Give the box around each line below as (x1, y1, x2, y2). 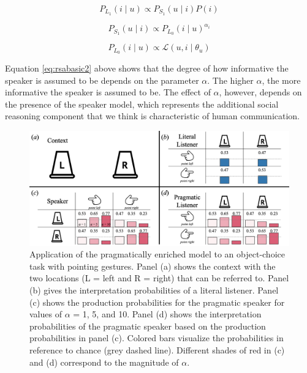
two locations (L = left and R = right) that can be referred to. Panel (29, 271, 289, 284)
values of (29, 308, 62, 320)
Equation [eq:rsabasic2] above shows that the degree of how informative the (5, 62, 289, 75)
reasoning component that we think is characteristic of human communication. (5, 109, 300, 122)
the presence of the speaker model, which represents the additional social (5, 97, 279, 110)
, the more (262, 73, 301, 86)
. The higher (207, 73, 254, 86)
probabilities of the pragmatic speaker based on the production (29, 319, 266, 332)
